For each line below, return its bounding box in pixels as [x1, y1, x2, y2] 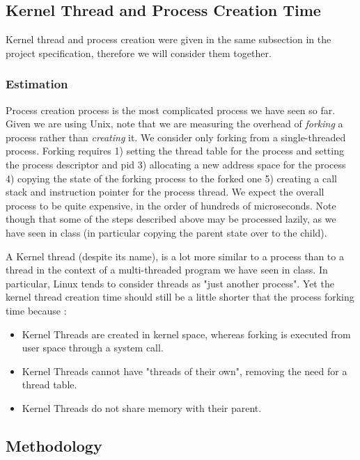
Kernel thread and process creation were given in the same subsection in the [6, 32, 331, 47]
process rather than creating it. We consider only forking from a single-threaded [6, 129, 346, 144]
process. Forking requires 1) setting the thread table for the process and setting [6, 143, 344, 158]
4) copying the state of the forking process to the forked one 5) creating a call [6, 170, 337, 185]
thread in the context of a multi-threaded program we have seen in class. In [6, 262, 328, 277]
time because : [6, 303, 67, 317]
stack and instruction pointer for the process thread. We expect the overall [6, 184, 324, 199]
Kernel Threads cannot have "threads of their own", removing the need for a [22, 363, 347, 378]
